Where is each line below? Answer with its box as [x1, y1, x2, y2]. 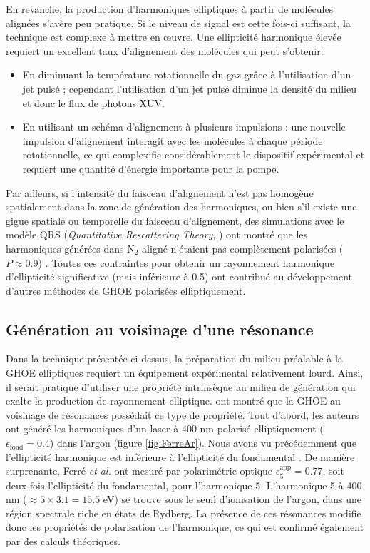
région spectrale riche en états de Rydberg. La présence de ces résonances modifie [6, 505, 361, 520]
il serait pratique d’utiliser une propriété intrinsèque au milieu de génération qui [6, 379, 356, 394]
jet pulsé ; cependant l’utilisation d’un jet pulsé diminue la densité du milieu [22, 81, 356, 96]
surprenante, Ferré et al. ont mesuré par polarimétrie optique [6, 463, 273, 478]
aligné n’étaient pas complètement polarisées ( [142, 240, 344, 255]
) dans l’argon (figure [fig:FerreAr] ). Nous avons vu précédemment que [49, 435, 356, 450]
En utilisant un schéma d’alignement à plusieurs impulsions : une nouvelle [22, 119, 346, 134]
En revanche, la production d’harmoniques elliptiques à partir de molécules [6, 1, 334, 16]
